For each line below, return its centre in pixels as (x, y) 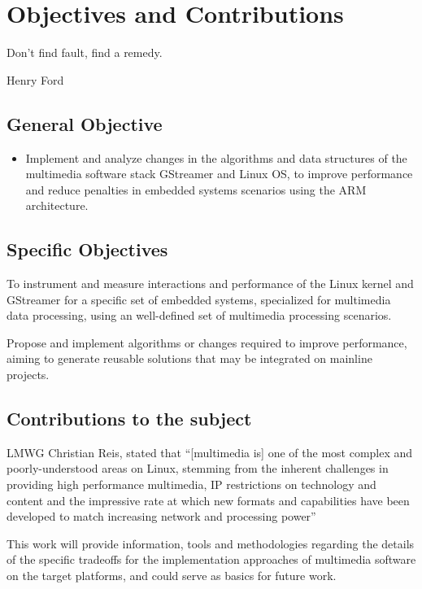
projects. (28, 375)
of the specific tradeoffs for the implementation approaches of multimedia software (211, 559)
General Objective (85, 123)
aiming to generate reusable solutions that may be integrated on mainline (189, 358)
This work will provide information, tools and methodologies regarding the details (211, 543)
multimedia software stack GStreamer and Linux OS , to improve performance (219, 174)
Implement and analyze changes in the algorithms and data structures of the (216, 157)
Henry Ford (35, 79)
